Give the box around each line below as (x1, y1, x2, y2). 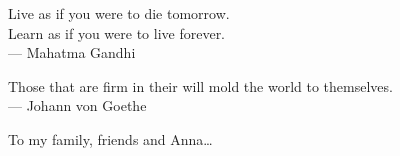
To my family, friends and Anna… (8, 128, 213, 149)
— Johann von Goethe (8, 95, 147, 116)
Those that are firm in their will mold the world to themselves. (8, 75, 393, 96)
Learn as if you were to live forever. (8, 22, 226, 43)
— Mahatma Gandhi (8, 42, 136, 63)
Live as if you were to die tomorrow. (8, 3, 230, 23)
